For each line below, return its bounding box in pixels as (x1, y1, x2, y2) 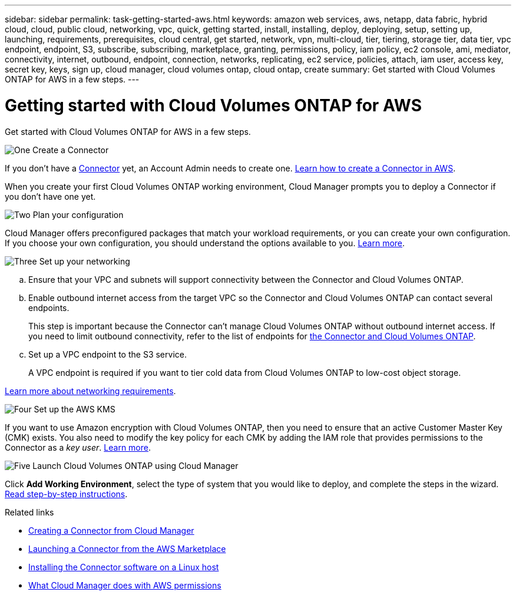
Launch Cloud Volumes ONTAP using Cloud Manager (32, 460, 239, 471)
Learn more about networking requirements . (5, 385, 176, 396)
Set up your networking (39, 256, 130, 266)
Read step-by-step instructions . (5, 488, 128, 499)
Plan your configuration (32, 209, 124, 220)
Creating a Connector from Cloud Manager (28, 525, 194, 535)
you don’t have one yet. (5, 191, 96, 201)
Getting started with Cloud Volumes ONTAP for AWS (5, 95, 422, 115)
